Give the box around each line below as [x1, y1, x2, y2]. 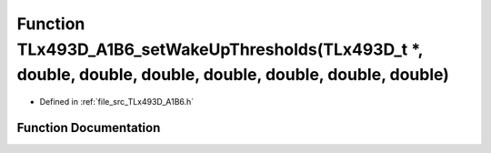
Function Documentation [16, 119, 161, 136]
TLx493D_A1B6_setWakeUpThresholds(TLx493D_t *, [16, 39, 424, 59]
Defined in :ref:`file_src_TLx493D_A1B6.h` [39, 97, 195, 107]
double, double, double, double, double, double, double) [16, 65, 450, 86]
